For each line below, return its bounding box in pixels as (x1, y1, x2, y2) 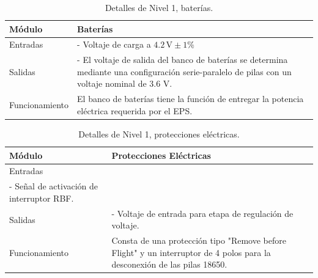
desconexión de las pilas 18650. (111, 258, 227, 271)
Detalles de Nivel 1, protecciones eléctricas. (78, 128, 240, 140)
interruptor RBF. (9, 191, 74, 204)
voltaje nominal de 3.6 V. (77, 77, 172, 90)
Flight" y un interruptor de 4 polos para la (111, 246, 271, 258)
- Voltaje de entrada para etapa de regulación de (111, 207, 294, 219)
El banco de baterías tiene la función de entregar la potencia (77, 92, 304, 105)
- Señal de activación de (9, 180, 98, 192)
